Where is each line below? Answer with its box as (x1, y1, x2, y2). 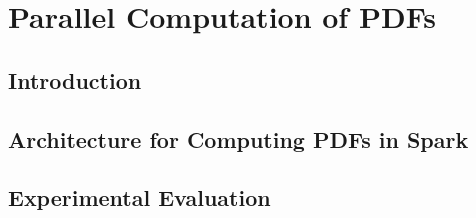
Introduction (8, 64, 142, 95)
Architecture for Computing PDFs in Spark (8, 123, 469, 154)
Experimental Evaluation (8, 182, 271, 213)
